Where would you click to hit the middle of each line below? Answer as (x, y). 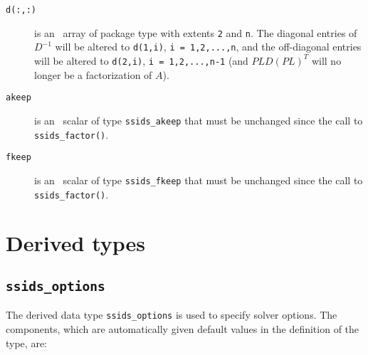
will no (326, 60)
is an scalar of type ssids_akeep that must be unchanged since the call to (199, 120)
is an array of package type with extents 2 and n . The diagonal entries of (196, 32)
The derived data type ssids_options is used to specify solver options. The (172, 315)
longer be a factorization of (93, 74)
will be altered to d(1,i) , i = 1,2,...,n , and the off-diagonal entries (208, 47)
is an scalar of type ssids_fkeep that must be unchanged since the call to (199, 180)
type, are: (26, 343)
